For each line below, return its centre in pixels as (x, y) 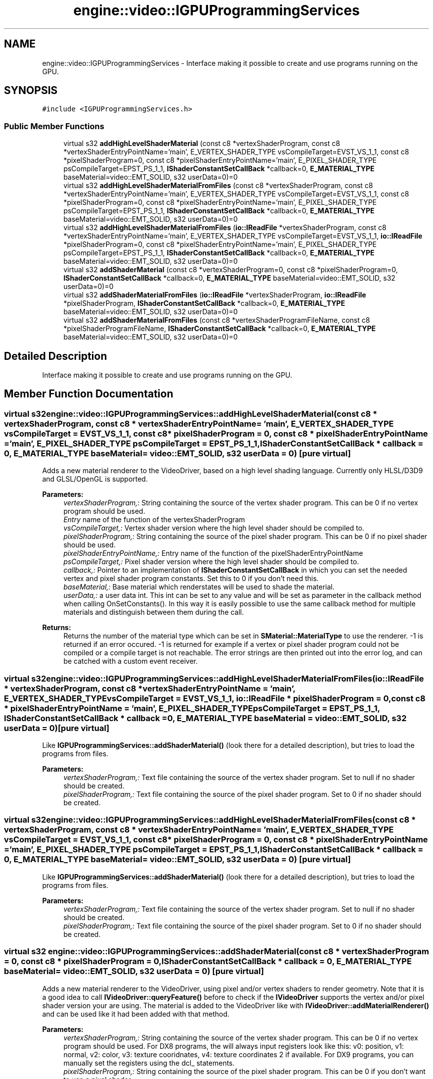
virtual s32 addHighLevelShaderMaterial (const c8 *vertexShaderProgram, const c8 (202, 144)
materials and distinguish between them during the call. (154, 612)
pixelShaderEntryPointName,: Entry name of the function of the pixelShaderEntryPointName (213, 553)
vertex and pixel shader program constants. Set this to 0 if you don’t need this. (191, 579)
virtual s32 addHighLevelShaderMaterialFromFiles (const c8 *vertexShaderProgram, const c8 (218, 186)
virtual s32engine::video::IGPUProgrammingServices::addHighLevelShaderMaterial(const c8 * (191, 414)
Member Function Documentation (89, 394)
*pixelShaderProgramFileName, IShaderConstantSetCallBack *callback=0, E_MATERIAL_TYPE (219, 329)
